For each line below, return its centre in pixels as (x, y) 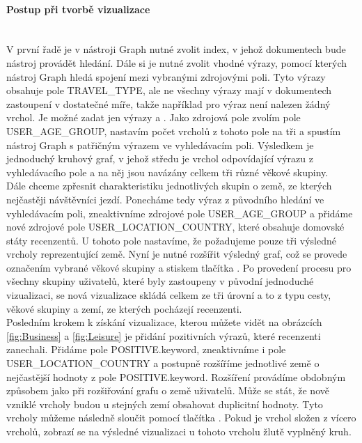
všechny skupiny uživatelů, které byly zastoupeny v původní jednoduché (160, 281)
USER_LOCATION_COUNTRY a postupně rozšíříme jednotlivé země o (163, 363)
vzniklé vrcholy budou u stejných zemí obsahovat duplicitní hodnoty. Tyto (165, 404)
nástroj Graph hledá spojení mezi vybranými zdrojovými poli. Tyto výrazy (166, 76)
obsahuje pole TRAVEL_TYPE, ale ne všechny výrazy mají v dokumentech (169, 90)
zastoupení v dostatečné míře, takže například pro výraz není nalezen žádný (168, 103)
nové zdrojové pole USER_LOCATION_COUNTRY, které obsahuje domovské (175, 227)
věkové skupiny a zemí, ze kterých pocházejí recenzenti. (124, 308)
